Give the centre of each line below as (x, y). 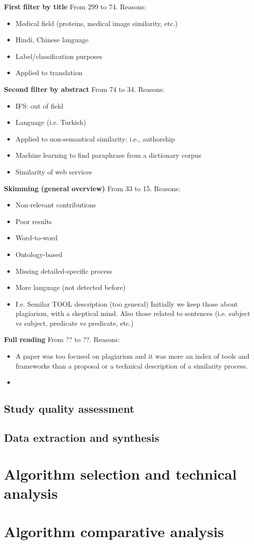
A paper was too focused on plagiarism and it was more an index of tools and (132, 356)
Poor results (34, 221)
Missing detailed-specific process (64, 271)
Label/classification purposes (59, 56)
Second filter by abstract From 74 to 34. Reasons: (84, 89)
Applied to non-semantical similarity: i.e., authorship (95, 138)
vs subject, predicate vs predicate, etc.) (74, 323)
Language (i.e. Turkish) (51, 122)
